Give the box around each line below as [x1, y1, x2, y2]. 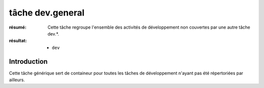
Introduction [9, 57, 48, 66]
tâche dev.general [9, 7, 85, 18]
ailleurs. [9, 77, 25, 83]
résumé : [9, 24, 27, 30]
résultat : [9, 38, 27, 44]
